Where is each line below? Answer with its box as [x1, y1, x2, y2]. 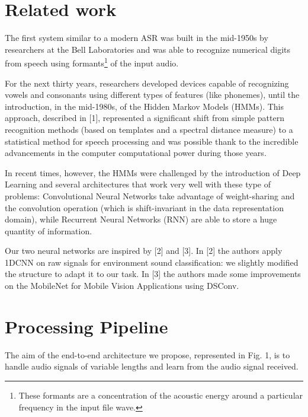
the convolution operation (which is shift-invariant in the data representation [5, 201, 284, 214]
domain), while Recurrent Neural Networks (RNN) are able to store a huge [5, 213, 277, 225]
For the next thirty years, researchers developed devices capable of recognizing [5, 77, 289, 89]
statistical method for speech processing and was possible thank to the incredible [5, 135, 299, 147]
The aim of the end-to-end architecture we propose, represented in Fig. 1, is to [5, 348, 290, 361]
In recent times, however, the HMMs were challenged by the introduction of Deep [5, 166, 301, 179]
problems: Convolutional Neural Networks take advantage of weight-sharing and [5, 189, 295, 202]
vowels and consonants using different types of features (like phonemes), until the [5, 88, 300, 101]
